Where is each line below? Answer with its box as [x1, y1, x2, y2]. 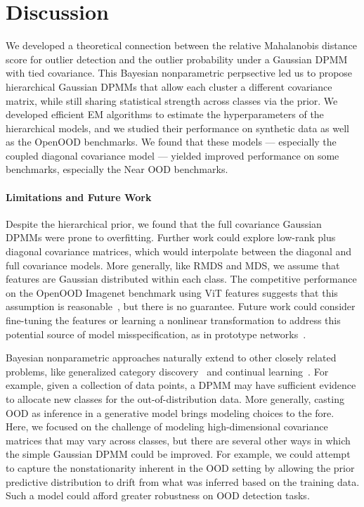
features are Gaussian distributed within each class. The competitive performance [6, 271, 357, 286]
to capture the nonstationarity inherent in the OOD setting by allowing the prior [6, 460, 355, 475]
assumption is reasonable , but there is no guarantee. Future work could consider [6, 299, 356, 314]
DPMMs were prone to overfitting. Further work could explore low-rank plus [6, 230, 336, 245]
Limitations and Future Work [6, 189, 152, 204]
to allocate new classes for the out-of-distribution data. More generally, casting [6, 391, 344, 406]
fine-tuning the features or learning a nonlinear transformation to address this [6, 313, 341, 328]
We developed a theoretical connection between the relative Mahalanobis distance [6, 38, 357, 53]
